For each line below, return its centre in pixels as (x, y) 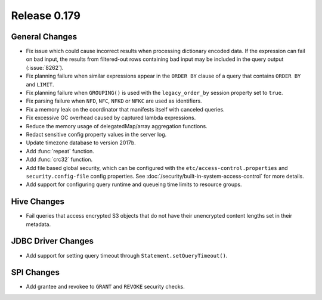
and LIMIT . (40, 84)
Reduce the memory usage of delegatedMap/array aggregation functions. (117, 126)
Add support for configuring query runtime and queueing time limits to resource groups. (134, 184)
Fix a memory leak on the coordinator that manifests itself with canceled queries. (125, 109)
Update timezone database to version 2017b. (81, 143)
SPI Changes (35, 272)
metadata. (38, 224)
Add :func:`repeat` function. (60, 151)
